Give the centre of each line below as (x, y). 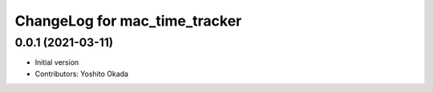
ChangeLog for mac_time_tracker (128, 21)
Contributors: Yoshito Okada (81, 74)
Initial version (57, 62)
